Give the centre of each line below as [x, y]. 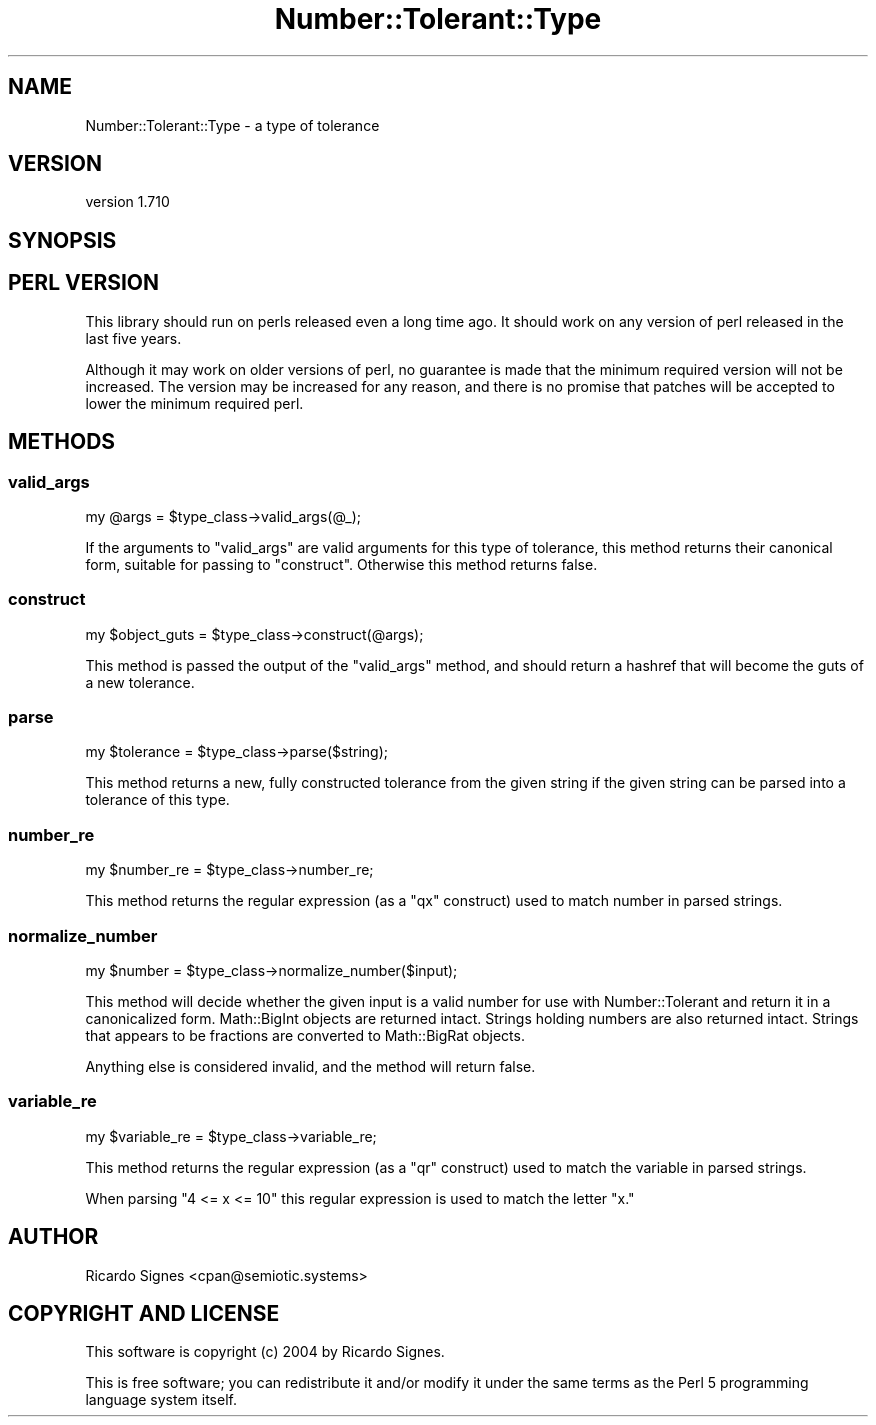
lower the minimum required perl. [194, 403]
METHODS [62, 442]
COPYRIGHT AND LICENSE [144, 1313]
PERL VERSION [84, 283]
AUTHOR [53, 1237]
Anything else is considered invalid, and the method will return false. [310, 1066]
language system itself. [161, 1400]
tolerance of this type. [157, 800]
